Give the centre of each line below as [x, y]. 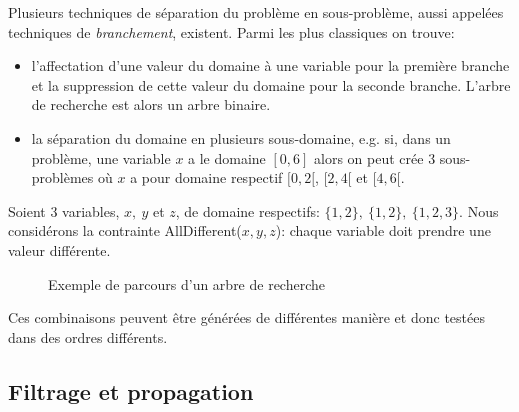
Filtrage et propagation [131, 390]
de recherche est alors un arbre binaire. [151, 104]
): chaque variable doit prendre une [383, 230]
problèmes [62, 177]
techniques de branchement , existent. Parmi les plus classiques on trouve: [231, 31]
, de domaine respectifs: [247, 210]
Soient [27, 210]
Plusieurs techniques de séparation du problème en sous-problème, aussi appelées [256, 12]
